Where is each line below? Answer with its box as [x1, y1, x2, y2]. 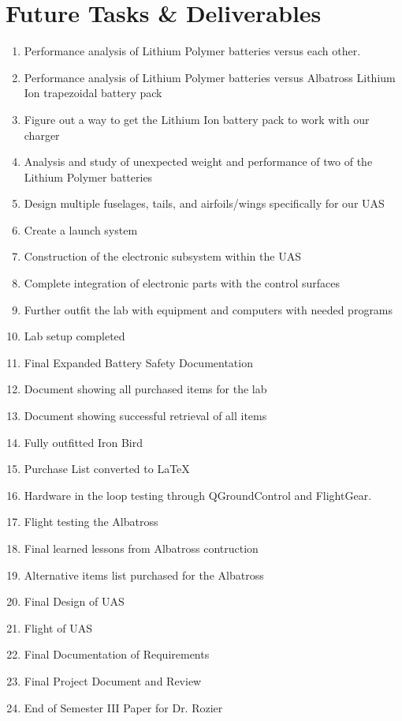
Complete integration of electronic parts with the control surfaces [24, 275, 340, 291]
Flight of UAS [24, 619, 92, 636]
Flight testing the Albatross [24, 513, 158, 530]
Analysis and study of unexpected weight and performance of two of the [24, 153, 373, 170]
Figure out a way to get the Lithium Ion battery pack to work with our [24, 111, 370, 127]
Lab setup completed [24, 328, 125, 344]
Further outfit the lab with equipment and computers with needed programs [24, 301, 393, 317]
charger [24, 126, 60, 143]
